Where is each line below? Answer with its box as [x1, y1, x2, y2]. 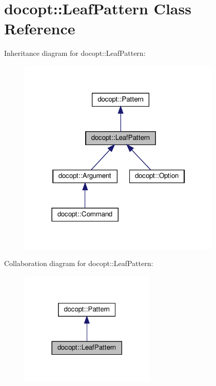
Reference [4, 18, 75, 39]
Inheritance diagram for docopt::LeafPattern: [4, 48, 146, 58]
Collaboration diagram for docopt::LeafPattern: [4, 258, 153, 269]
